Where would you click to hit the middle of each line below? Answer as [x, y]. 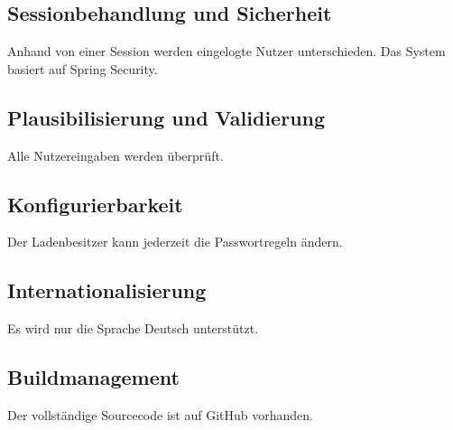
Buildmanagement [93, 377]
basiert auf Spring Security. [83, 68]
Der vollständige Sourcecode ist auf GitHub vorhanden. [160, 414]
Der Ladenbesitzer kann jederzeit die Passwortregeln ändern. [175, 242]
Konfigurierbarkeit [95, 204]
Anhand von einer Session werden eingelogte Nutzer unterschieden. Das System [226, 51]
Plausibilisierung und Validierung [166, 117]
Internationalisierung [107, 290]
